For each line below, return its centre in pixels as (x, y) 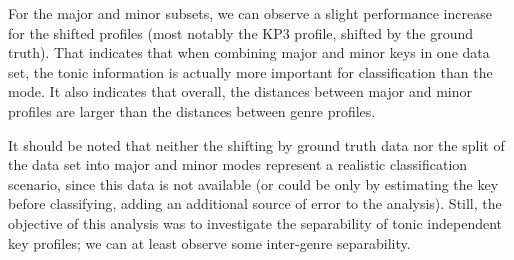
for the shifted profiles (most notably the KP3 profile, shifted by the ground (241, 32)
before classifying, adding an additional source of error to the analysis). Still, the (255, 203)
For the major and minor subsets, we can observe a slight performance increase (250, 13)
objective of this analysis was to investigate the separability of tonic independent (255, 222)
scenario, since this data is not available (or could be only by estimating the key (253, 183)
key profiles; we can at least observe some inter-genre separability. (209, 242)
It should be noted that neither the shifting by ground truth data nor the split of (256, 144)
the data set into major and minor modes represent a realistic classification (238, 164)
